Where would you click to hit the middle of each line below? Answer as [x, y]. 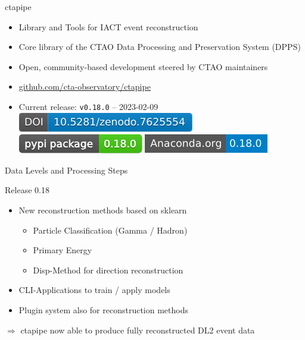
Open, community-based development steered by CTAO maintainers [143, 66]
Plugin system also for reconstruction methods [103, 309]
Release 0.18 [27, 190]
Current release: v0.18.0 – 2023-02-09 [88, 106]
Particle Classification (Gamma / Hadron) [110, 230]
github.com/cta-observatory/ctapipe [85, 86]
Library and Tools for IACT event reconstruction [108, 26]
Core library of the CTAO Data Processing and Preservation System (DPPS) [160, 47]
